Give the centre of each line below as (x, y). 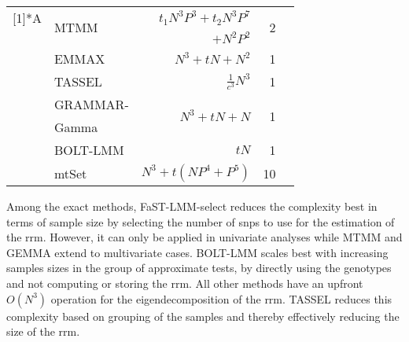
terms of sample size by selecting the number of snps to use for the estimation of (201, 221)
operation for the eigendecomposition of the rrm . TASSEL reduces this (221, 298)
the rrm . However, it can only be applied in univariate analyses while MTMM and (204, 237)
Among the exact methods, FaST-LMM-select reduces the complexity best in (192, 206)
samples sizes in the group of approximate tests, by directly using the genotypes (199, 268)
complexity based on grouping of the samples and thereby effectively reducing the (203, 316)
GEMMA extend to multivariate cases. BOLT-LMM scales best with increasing (197, 252)
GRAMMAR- (91, 104)
